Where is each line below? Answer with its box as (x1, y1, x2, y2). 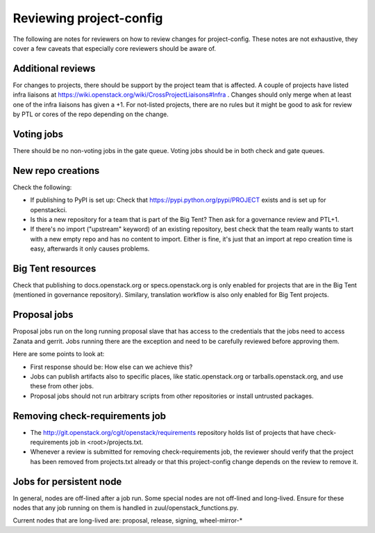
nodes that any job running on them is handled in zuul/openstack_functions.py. (12, 504, 239, 512)
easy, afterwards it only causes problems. (30, 244, 150, 253)
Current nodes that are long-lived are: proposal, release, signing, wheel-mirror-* (12, 516, 243, 525)
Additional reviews (12, 63, 96, 74)
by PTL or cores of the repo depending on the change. (12, 110, 169, 118)
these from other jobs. (30, 382, 94, 390)
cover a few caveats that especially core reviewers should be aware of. (12, 44, 217, 52)
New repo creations (12, 164, 100, 177)
